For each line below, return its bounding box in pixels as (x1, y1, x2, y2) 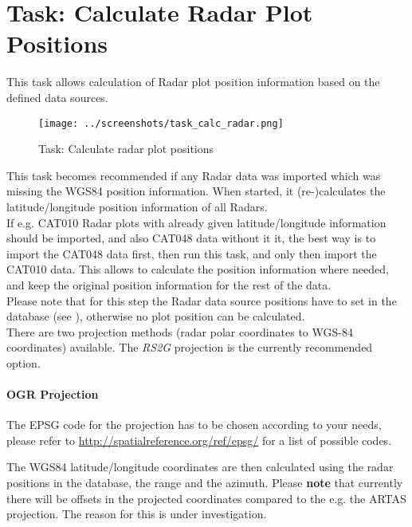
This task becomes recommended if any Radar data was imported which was (6, 167, 381, 183)
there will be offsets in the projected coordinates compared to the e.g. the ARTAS (6, 490, 406, 506)
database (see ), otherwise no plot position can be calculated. (6, 308, 305, 324)
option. (6, 354, 41, 371)
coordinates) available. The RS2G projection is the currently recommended (6, 339, 373, 356)
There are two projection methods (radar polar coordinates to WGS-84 (6, 323, 353, 340)
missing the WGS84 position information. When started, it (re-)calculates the (6, 183, 386, 199)
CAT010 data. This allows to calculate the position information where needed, (6, 261, 389, 277)
